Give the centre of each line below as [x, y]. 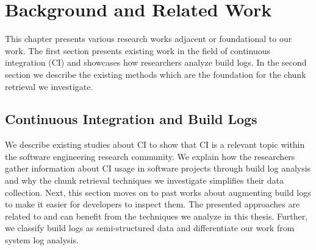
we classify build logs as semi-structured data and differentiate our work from [150, 228]
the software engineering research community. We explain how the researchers [150, 156]
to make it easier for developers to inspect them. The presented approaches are [153, 204]
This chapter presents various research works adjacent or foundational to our [149, 39]
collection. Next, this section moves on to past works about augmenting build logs [158, 192]
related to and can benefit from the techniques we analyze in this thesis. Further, [156, 216]
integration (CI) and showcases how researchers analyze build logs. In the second [156, 62]
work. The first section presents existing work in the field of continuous [138, 50]
